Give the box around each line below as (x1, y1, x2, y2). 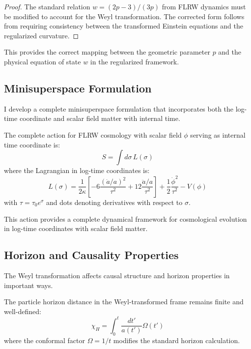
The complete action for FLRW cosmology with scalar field (4, 129, 182, 140)
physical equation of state (4, 56, 81, 66)
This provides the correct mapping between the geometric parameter (4, 47, 210, 57)
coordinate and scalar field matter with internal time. (19, 113, 180, 123)
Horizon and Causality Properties (4, 247, 179, 262)
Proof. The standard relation (4, 1, 90, 11)
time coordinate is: (4, 139, 60, 149)
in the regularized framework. (90, 56, 179, 66)
